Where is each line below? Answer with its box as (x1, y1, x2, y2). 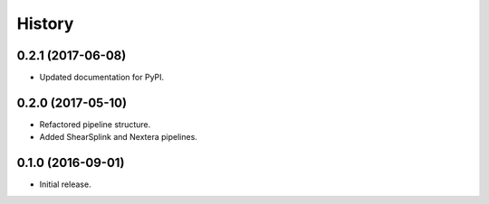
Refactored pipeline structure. (39, 118, 151, 130)
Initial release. (39, 179, 91, 190)
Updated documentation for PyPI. (39, 72, 165, 83)
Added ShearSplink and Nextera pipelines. (39, 132, 198, 143)
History (16, 14, 74, 33)
